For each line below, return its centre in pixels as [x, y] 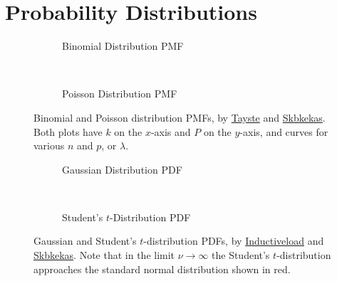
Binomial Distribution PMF [123, 46]
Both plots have [68, 131]
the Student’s [241, 255]
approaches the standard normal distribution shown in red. [162, 269]
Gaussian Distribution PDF [122, 169]
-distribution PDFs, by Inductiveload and [234, 241]
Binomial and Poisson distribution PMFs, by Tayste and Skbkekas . [180, 117]
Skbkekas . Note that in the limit [104, 255]
